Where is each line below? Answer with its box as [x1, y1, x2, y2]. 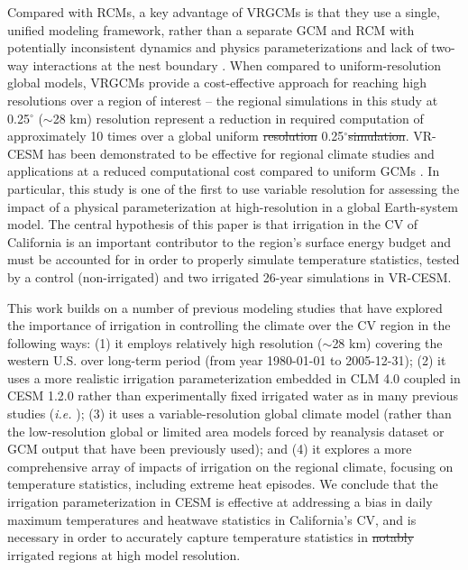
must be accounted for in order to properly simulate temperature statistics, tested [7, 250, 460, 269]
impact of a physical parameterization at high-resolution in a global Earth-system [7, 197, 459, 216]
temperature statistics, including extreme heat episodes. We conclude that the [7, 474, 438, 493]
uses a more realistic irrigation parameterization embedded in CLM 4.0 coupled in [7, 368, 461, 387]
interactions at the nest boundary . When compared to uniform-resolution [32, 55, 442, 74]
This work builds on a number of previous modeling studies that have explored [7, 298, 443, 317]
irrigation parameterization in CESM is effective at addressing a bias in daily [7, 492, 433, 511]
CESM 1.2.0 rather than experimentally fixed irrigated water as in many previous [7, 386, 458, 405]
